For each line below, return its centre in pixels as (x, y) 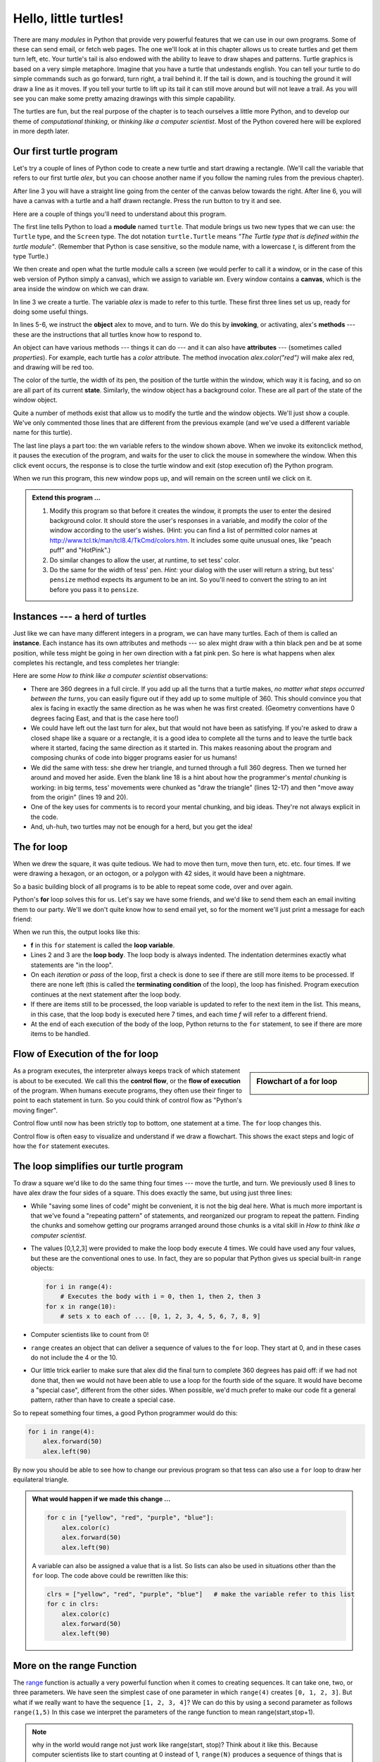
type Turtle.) (31, 257)
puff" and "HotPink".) (80, 550)
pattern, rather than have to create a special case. (103, 1400)
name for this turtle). (43, 433)
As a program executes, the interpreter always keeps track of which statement (127, 1071)
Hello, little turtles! (68, 18)
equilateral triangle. (41, 1479)
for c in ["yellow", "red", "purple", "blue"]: (130, 1518)
